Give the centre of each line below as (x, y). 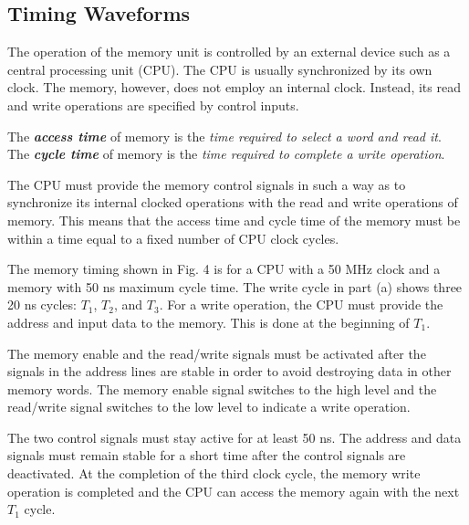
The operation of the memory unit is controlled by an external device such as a (229, 52)
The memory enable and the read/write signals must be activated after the (217, 353)
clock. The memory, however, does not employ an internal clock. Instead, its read (234, 87)
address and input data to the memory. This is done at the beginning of (208, 322)
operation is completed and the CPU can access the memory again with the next (234, 491)
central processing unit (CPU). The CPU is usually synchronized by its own (220, 69)
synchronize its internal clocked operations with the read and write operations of (233, 202)
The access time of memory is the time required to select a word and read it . (224, 136)
